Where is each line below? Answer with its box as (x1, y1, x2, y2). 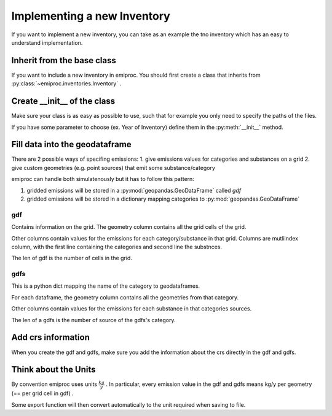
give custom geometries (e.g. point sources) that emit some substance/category (11, 164, 215, 171)
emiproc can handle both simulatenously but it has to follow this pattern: (11, 175, 195, 183)
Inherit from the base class (11, 55, 116, 66)
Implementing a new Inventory (11, 9, 170, 23)
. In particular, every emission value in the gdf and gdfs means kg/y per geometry (105, 380, 312, 388)
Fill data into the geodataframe (11, 139, 132, 150)
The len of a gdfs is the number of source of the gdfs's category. (11, 316, 176, 323)
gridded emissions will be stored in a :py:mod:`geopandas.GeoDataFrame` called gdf (26, 187, 242, 194)
